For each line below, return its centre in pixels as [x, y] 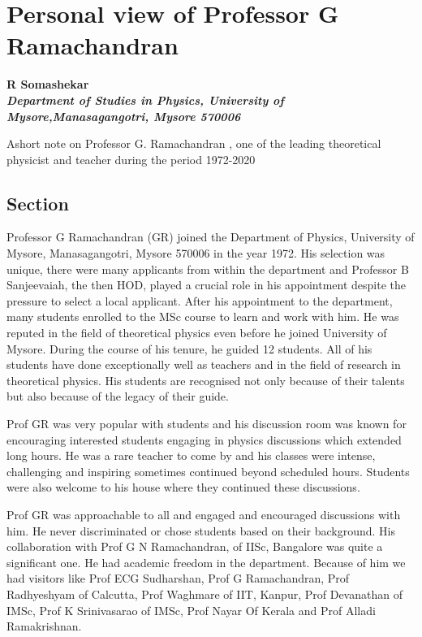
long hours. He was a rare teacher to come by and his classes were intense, [191, 455]
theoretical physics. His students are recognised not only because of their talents [206, 380]
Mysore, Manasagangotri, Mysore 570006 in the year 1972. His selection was [196, 253]
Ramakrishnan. [44, 626]
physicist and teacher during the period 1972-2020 [131, 159]
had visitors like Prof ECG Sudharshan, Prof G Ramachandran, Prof [178, 578]
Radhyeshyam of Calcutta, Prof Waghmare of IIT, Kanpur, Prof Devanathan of [205, 594]
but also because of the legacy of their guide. [118, 396]
